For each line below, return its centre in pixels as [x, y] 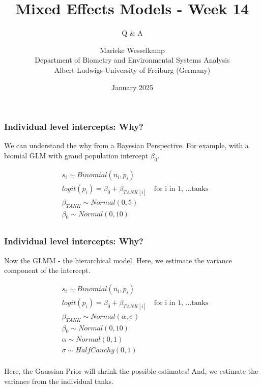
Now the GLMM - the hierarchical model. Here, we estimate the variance [118, 260]
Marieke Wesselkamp [132, 50]
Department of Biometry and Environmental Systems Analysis [132, 60]
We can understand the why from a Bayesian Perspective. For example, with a [126, 145]
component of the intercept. [47, 270]
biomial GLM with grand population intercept [76, 155]
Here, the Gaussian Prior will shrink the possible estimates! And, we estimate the [131, 371]
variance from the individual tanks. [59, 381]
